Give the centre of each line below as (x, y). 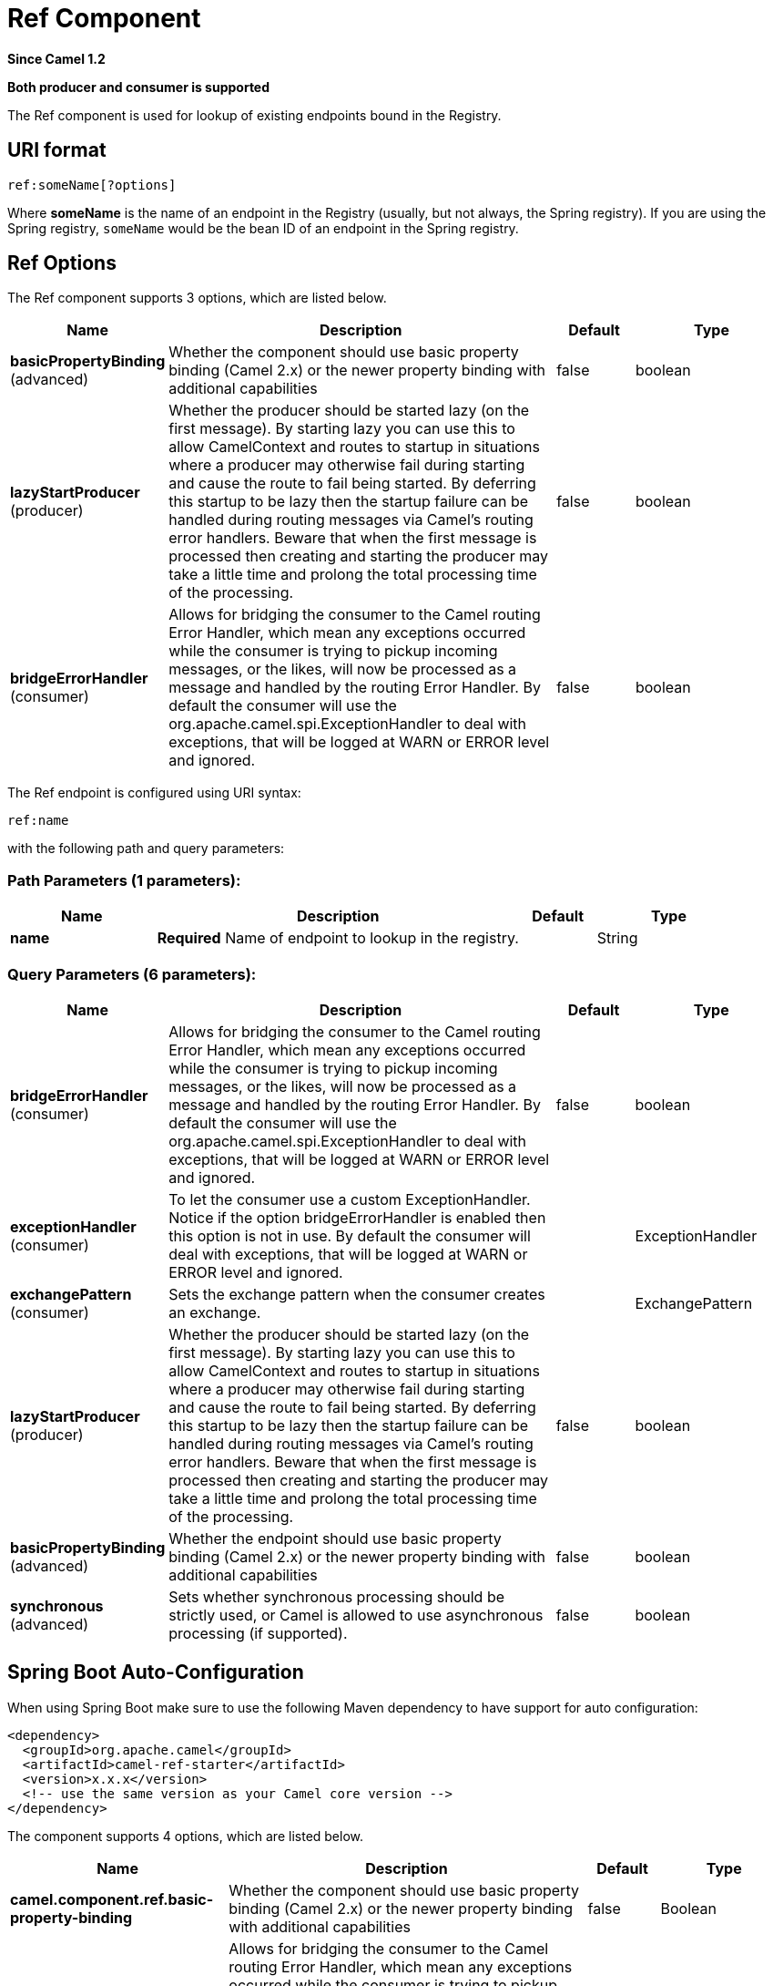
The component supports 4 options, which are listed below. (186, 1836)
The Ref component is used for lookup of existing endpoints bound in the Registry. (254, 115)
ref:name (38, 821)
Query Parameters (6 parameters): (132, 974)
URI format (57, 150)
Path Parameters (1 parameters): (124, 880)
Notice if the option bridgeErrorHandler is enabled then (357, 1217)
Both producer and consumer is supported (139, 87)
